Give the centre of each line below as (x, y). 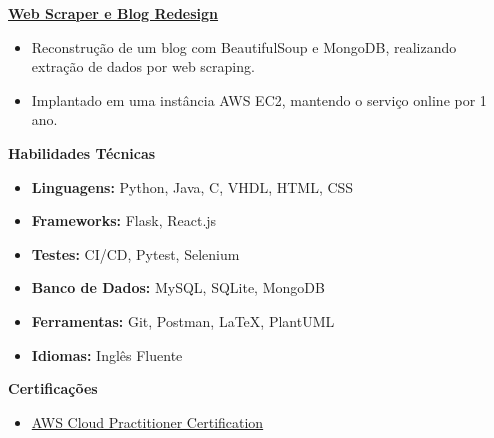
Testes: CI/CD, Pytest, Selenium (135, 253)
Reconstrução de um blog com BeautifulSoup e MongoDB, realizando (244, 46)
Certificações (53, 388)
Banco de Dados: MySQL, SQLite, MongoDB (178, 287)
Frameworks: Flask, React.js (124, 220)
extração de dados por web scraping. (143, 66)
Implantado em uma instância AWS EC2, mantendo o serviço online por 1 (259, 99)
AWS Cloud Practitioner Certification (147, 421)
